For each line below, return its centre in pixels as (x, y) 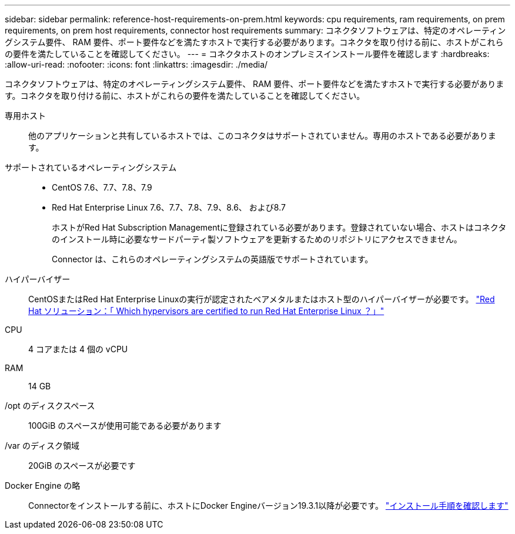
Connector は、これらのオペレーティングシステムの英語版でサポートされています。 (213, 259)
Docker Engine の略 (43, 485)
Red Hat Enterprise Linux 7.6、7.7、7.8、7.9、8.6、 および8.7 (169, 207)
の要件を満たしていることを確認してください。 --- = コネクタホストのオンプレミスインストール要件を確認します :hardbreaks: (247, 54)
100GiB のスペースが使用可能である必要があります (125, 425)
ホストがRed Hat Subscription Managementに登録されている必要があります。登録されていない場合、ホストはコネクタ (279, 227)
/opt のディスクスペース (50, 405)
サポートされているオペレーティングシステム (91, 167)
